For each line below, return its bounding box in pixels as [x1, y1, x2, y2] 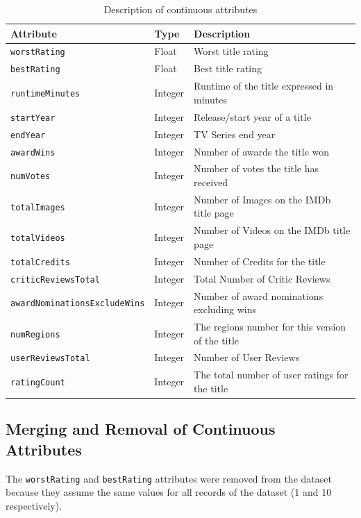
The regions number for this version [194, 319, 346, 333]
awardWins [10, 147, 56, 158]
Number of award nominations [194, 288, 324, 303]
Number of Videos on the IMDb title [194, 223, 351, 237]
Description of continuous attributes [103, 2, 258, 16]
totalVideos [10, 233, 65, 244]
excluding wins [194, 302, 257, 317]
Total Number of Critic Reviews [194, 271, 330, 285]
